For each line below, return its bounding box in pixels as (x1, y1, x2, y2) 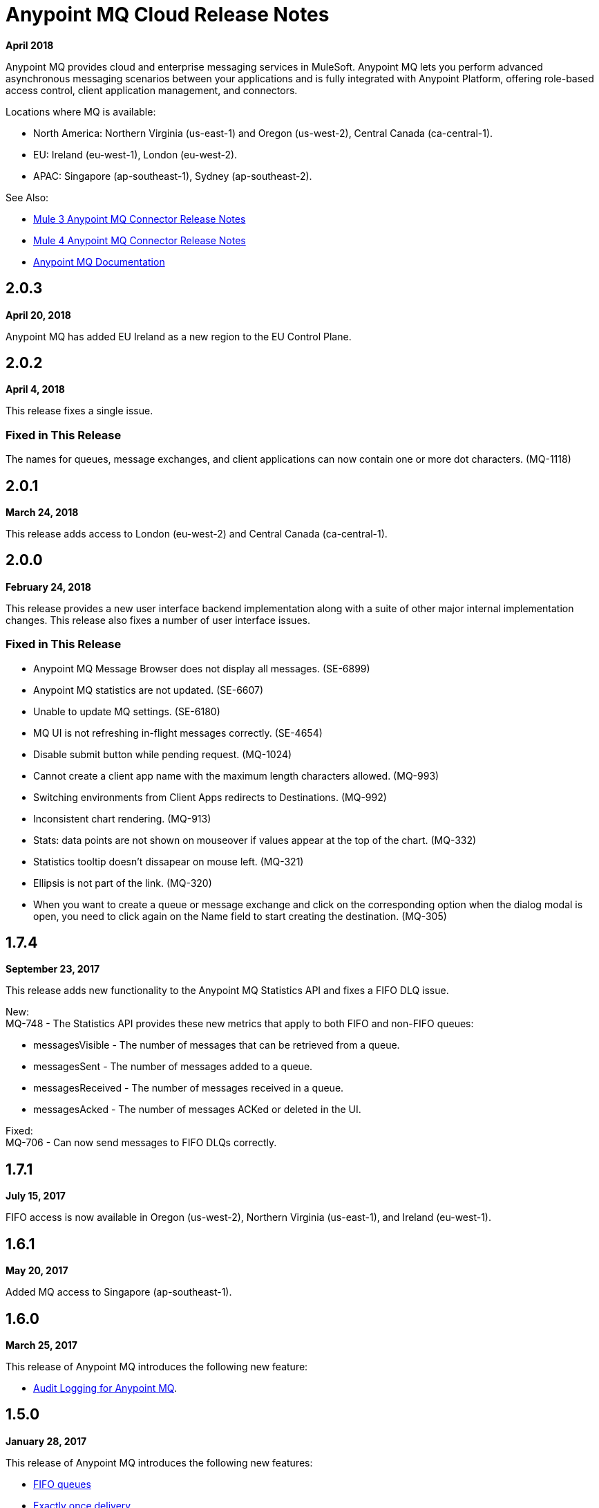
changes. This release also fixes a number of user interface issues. (6, 614, 310, 626)
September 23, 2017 (6, 963, 100, 975)
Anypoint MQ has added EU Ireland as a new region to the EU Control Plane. (6, 330, 352, 342)
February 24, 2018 (6, 580, 91, 593)
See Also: (6, 191, 49, 203)
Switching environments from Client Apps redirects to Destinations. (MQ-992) (33, 791, 387, 803)
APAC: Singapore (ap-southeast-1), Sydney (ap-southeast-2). (33, 169, 312, 182)
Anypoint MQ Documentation (33, 255, 165, 268)
